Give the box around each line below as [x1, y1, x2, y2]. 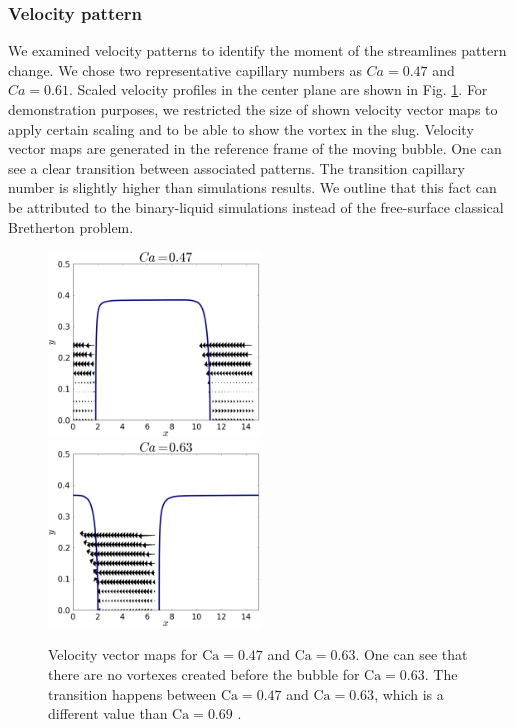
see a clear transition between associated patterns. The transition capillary [8, 157, 465, 178]
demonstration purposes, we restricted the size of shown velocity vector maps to [8, 99, 498, 119]
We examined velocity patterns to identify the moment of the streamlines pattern [8, 40, 507, 61]
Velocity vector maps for [48, 644, 198, 665]
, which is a [374, 683, 444, 704]
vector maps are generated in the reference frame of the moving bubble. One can [8, 138, 502, 159]
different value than [48, 703, 168, 724]
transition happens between [48, 683, 217, 704]
